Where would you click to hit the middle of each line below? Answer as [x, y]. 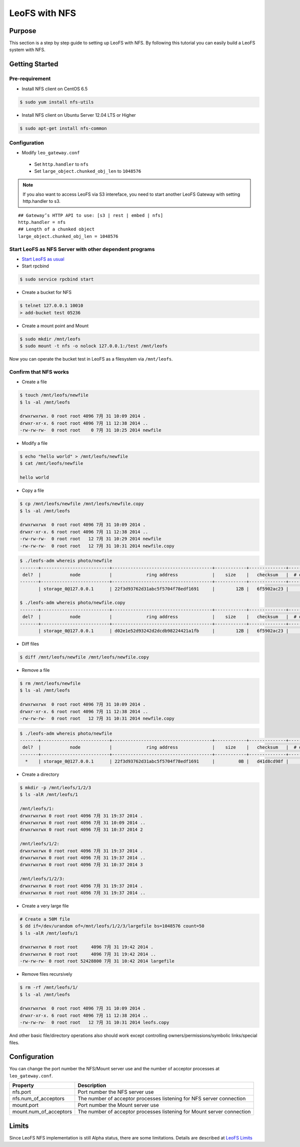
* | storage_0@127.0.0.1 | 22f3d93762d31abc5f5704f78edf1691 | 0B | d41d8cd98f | [157, 762]
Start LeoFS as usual [43, 259]
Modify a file [34, 443]
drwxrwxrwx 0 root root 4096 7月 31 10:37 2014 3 [81, 865]
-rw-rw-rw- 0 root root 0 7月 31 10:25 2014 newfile [90, 430]
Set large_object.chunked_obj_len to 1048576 [88, 171]
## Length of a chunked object [56, 229]
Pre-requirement [30, 79]
